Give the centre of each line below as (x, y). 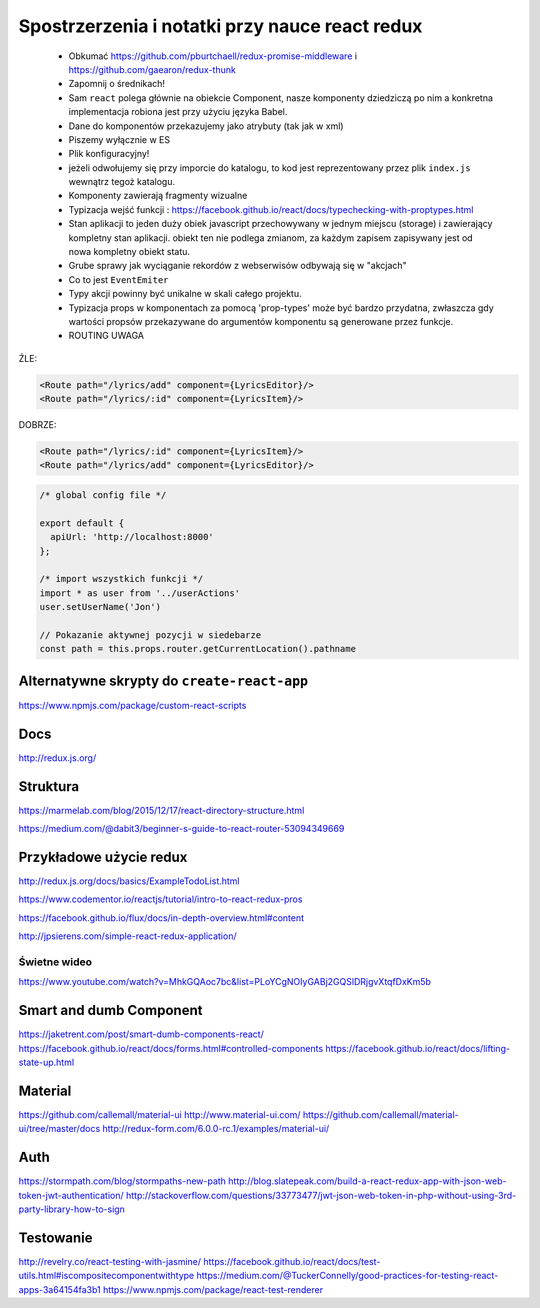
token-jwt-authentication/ (71, 1195)
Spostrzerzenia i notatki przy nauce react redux (220, 26)
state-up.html (46, 1062)
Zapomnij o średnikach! (116, 84)
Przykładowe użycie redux (103, 856)
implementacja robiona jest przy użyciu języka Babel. (178, 112)
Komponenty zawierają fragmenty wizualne (158, 196)
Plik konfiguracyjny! (109, 154)
